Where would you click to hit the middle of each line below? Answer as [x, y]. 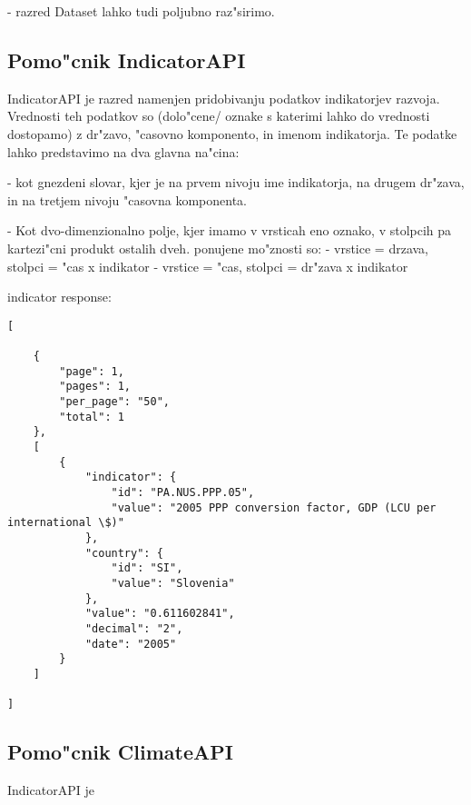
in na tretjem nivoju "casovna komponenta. [127, 199]
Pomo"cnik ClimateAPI [120, 752]
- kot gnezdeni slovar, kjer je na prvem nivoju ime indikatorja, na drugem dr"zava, [236, 182]
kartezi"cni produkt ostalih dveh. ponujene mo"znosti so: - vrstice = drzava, [218, 248]
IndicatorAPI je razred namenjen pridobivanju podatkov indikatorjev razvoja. [224, 98]
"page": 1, [92, 371]
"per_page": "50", [114, 402]
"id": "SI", [147, 568]
